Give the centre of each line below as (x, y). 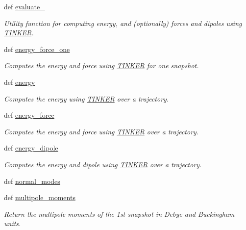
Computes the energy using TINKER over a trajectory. (86, 98)
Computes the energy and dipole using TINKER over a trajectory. (103, 164)
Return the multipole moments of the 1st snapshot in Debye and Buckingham (119, 214)
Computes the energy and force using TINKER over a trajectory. (101, 131)
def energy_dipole (31, 148)
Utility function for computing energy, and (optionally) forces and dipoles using (123, 23)
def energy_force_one (37, 49)
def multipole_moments (40, 197)
